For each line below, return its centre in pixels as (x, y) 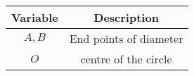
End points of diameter (126, 38)
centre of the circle (126, 59)
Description (126, 17)
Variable (35, 17)
